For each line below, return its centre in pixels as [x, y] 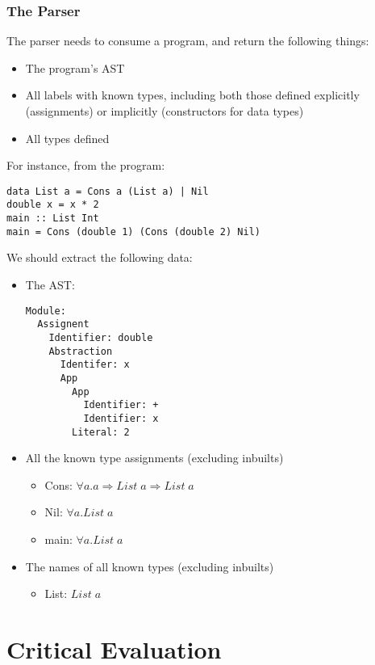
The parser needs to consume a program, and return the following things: [188, 41]
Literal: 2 [101, 432]
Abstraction [81, 351]
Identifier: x [121, 418]
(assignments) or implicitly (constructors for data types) [165, 111]
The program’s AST [75, 67]
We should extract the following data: [100, 257]
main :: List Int [53, 219]
